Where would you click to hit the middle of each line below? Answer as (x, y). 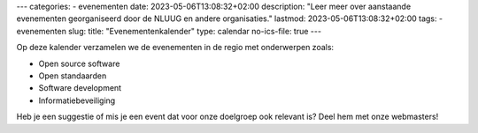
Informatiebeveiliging (77, 100)
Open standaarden (73, 76)
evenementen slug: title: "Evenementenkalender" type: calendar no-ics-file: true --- (169, 31)
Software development (80, 88)
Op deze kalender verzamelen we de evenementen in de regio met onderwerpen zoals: (175, 48)
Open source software (79, 63)
